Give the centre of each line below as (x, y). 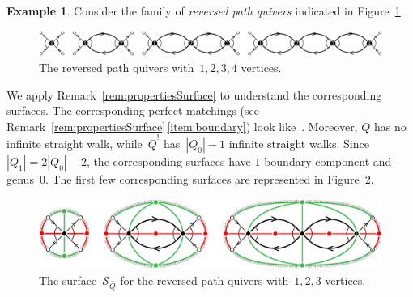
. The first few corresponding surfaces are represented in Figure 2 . (209, 179)
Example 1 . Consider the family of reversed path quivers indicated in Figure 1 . (205, 11)
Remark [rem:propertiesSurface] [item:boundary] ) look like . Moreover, (182, 126)
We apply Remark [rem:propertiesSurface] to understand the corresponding (194, 94)
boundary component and (328, 161)
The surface (68, 280)
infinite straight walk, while (75, 144)
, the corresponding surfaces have (168, 161)
